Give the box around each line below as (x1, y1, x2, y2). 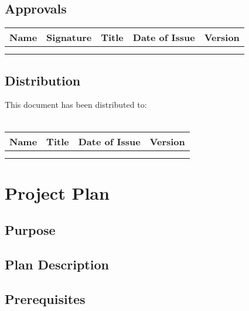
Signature (46, 30, 92, 45)
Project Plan (5, 180, 110, 204)
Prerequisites (5, 289, 86, 307)
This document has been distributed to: (5, 98, 147, 111)
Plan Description (5, 255, 109, 274)
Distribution (5, 71, 81, 89)
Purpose (5, 221, 56, 239)
